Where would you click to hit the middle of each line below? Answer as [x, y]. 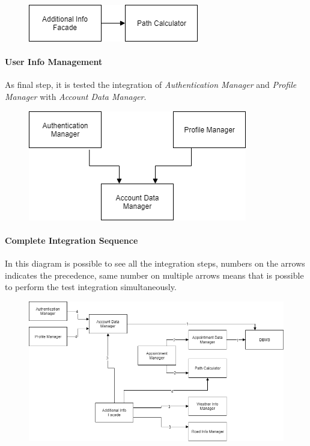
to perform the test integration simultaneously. [91, 287]
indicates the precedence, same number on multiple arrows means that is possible [154, 275]
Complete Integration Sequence [71, 240]
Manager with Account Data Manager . [76, 96]
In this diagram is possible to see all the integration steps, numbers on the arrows [155, 263]
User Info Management [54, 62]
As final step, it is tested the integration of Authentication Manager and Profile [151, 85]
